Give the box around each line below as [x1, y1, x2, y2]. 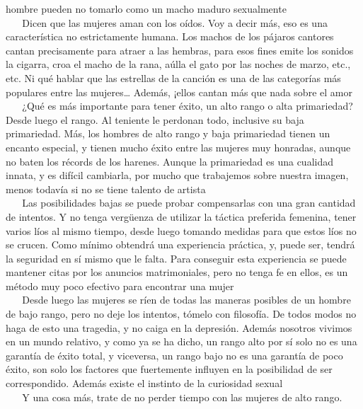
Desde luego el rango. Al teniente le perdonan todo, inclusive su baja [6, 112, 304, 127]
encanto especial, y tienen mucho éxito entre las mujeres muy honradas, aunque [6, 139, 351, 154]
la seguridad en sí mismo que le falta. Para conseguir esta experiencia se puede [6, 250, 347, 265]
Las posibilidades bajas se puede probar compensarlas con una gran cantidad [22, 195, 356, 210]
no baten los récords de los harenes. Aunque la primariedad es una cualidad [6, 154, 333, 168]
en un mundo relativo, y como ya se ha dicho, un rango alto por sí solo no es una [6, 334, 357, 349]
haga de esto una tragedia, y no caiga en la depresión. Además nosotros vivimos [6, 320, 352, 335]
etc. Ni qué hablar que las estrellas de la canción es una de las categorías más [6, 70, 341, 85]
